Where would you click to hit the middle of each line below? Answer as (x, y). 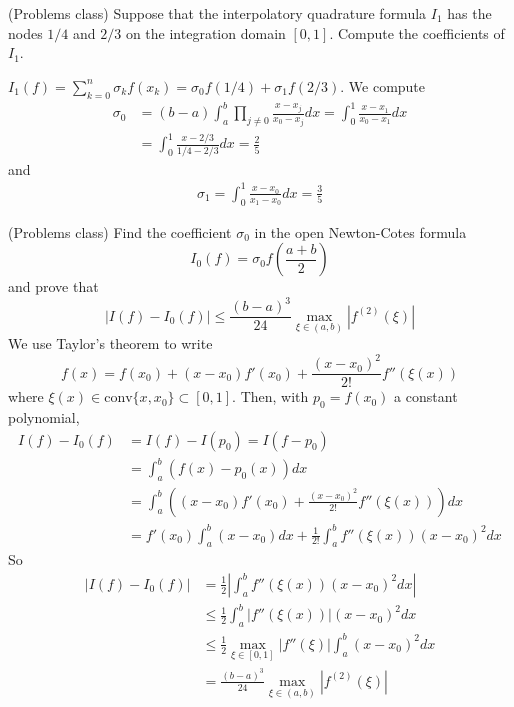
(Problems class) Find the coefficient (120, 231)
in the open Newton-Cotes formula (360, 231)
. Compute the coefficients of (417, 32)
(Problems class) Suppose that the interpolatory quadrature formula (217, 13)
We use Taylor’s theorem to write (110, 343)
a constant (426, 396)
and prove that (53, 286)
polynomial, (44, 417)
